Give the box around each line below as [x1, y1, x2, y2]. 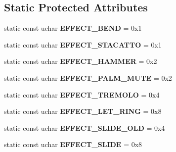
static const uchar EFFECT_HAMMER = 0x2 [4, 56, 157, 66]
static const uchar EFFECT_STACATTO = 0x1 [4, 39, 162, 50]
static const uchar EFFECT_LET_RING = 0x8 [4, 106, 162, 116]
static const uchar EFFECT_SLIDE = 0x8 [4, 139, 142, 150]
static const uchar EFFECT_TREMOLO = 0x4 [4, 89, 160, 100]
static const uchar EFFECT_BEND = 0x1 [4, 23, 142, 33]
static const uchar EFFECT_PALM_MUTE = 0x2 [4, 72, 172, 83]
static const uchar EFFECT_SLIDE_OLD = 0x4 [4, 122, 165, 133]
